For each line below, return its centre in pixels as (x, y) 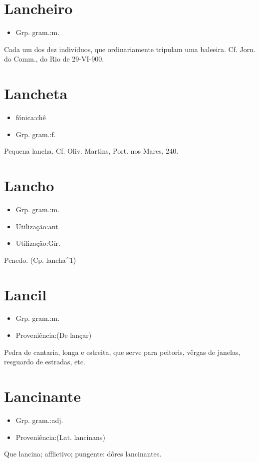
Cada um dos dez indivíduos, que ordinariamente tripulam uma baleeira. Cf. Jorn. (130, 49)
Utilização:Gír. (38, 243)
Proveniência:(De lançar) (54, 335)
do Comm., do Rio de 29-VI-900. (54, 59)
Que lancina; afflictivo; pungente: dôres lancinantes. (83, 454)
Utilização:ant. (38, 226)
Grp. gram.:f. (36, 134)
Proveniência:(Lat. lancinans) (60, 437)
